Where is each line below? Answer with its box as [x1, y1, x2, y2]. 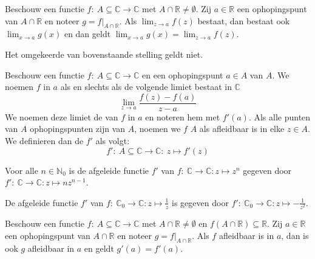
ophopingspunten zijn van [30, 122, 126, 135]
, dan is [281, 229, 309, 241]
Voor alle [5, 164, 38, 176]
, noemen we [134, 122, 181, 135]
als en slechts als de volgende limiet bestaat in [60, 80, 232, 93]
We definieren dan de [5, 134, 84, 147]
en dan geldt [64, 27, 111, 40]
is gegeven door [172, 196, 229, 209]
